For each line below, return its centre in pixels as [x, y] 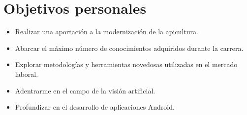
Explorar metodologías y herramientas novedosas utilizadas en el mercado [126, 64]
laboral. [27, 74]
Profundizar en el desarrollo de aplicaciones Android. [95, 107]
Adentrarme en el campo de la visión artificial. [85, 90]
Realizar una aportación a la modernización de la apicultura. [107, 32]
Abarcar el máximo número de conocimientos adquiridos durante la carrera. [129, 48]
